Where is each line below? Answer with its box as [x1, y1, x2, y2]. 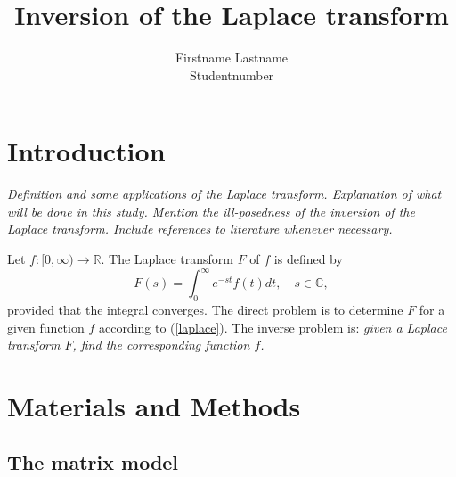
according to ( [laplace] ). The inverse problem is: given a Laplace [98, 317, 447, 336]
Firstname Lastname [175, 48, 289, 67]
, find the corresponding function [72, 335, 250, 354]
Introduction [7, 133, 166, 169]
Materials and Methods [7, 387, 301, 424]
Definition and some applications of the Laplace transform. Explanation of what [7, 185, 442, 203]
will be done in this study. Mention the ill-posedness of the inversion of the [7, 201, 415, 220]
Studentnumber [189, 65, 274, 84]
